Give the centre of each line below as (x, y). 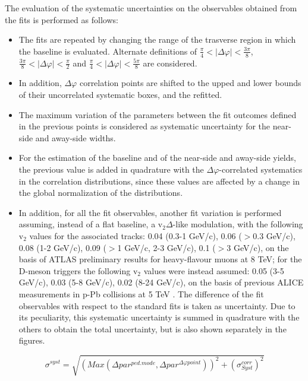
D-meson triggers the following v (78, 270)
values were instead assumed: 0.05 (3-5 (214, 270)
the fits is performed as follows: (62, 19)
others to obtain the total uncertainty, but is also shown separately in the (153, 328)
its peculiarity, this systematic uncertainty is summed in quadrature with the (159, 317)
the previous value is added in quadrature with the (111, 169)
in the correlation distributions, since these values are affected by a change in (159, 181)
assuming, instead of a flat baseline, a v (91, 224)
